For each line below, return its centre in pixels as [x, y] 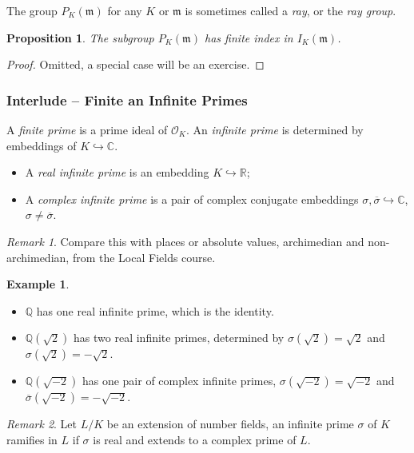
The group [32, 10]
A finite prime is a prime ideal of [87, 129]
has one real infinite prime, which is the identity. [155, 310]
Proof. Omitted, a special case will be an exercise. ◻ [135, 64]
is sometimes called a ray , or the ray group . [291, 10]
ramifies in [32, 439]
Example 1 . [38, 284]
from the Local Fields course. [144, 257]
